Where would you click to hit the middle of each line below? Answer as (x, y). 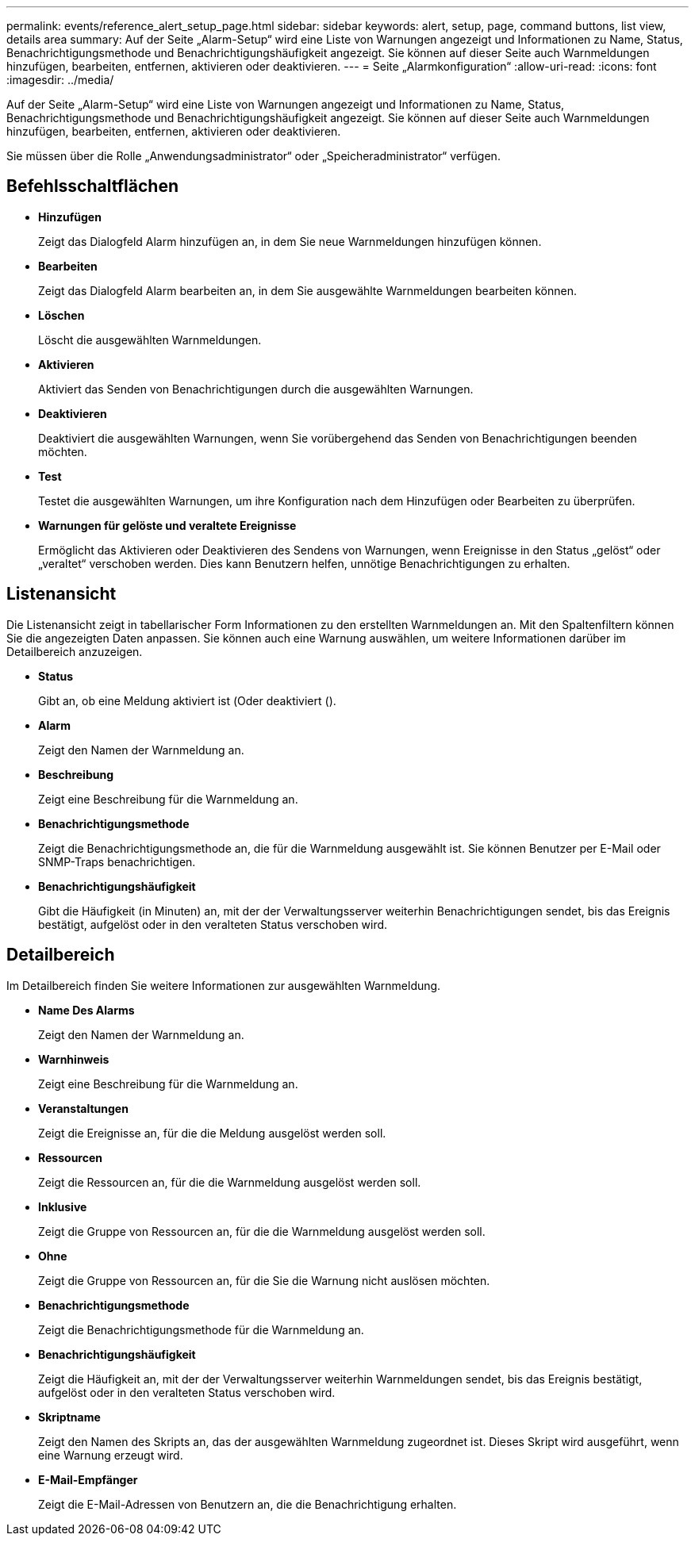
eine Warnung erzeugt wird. (111, 1455)
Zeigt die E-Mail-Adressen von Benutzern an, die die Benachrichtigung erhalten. (248, 1504)
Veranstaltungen (83, 1108)
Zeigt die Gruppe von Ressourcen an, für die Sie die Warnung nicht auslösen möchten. (264, 1280)
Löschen (61, 315)
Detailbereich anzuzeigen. (75, 651)
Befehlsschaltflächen (92, 186)
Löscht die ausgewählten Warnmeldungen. (150, 339)
